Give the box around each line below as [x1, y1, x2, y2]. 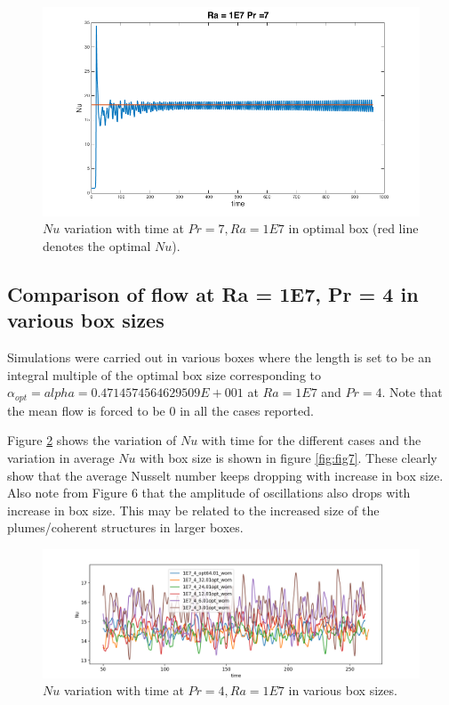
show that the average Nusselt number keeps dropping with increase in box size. [7, 466, 444, 484]
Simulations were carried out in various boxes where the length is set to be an [7, 348, 431, 367]
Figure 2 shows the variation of [7, 431, 177, 450]
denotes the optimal [43, 236, 151, 255]
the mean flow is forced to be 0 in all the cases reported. [7, 401, 314, 419]
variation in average [7, 448, 115, 466]
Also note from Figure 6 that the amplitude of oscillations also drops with [7, 483, 411, 502]
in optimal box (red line [288, 219, 419, 238]
